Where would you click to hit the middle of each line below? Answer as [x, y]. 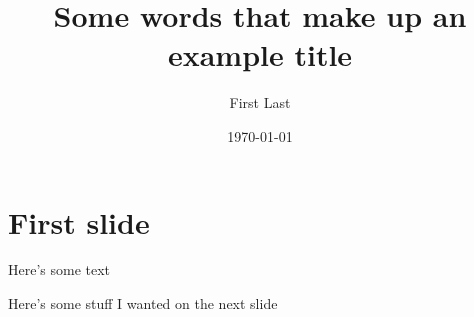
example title [260, 54]
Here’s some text [59, 269]
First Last [260, 102]
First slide [79, 221]
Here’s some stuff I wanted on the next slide [143, 303]
